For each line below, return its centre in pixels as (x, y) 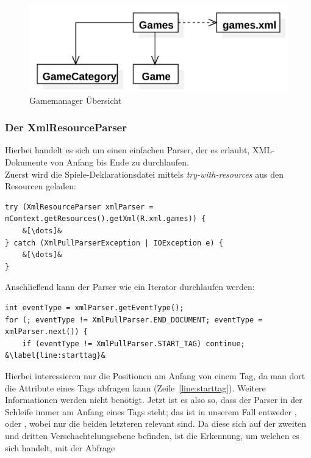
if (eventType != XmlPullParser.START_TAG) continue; (134, 343)
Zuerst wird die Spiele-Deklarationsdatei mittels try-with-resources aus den (144, 174)
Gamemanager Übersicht (76, 100)
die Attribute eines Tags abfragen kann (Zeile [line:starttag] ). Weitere (135, 387)
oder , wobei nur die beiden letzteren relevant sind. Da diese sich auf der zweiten (156, 423)
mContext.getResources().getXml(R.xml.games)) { (105, 219)
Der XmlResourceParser (66, 127)
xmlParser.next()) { (47, 332)
